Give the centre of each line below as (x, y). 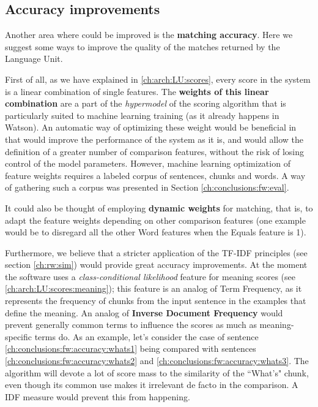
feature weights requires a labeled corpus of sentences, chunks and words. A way (155, 175)
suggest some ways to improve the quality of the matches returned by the (142, 46)
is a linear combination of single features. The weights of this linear (137, 91)
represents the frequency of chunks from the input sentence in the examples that (156, 301)
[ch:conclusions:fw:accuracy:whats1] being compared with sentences (131, 348)
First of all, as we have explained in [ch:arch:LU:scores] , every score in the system (158, 79)
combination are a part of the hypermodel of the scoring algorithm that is (146, 103)
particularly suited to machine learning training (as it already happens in (142, 115)
